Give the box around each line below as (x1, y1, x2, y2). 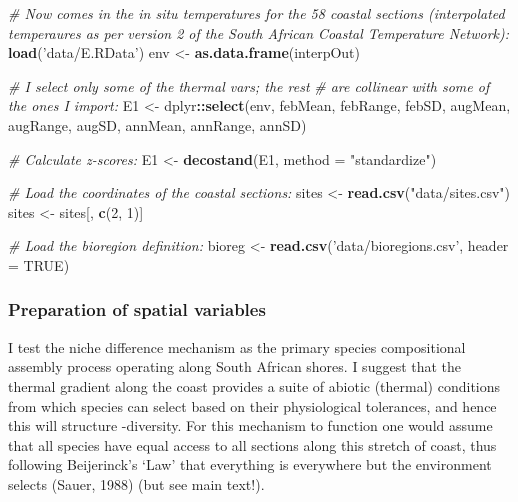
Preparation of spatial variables (8, 297, 266, 322)
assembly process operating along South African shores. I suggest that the (8, 356, 462, 377)
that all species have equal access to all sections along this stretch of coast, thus (8, 434, 497, 455)
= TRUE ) (8, 254, 70, 275)
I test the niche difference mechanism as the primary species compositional (8, 336, 466, 357)
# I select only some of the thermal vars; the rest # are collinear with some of (8, 75, 490, 96)
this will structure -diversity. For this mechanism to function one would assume (8, 415, 493, 436)
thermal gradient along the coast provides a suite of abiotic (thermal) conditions (8, 375, 501, 396)
